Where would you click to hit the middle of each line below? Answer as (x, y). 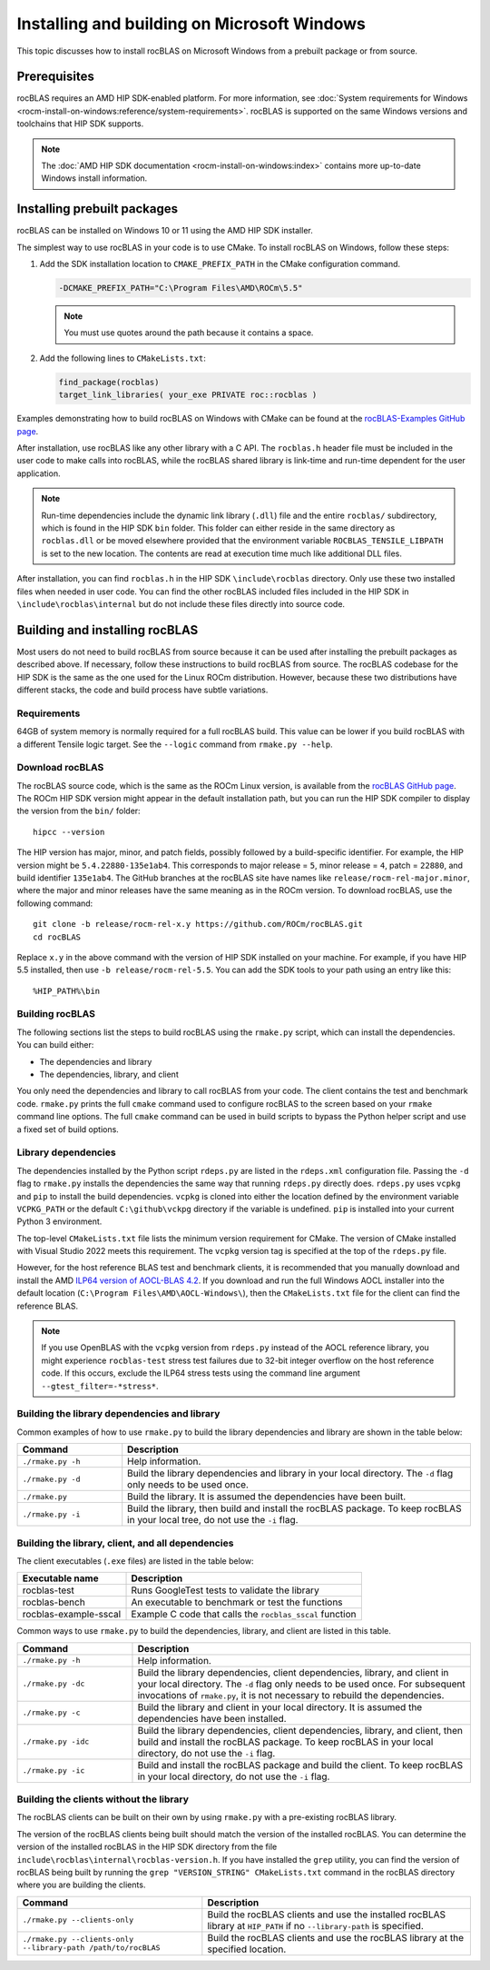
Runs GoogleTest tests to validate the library (225, 1590)
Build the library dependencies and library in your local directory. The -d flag (290, 1474)
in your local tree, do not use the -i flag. (213, 1520)
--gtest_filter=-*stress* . (100, 1386)
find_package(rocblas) (109, 382)
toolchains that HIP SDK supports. (80, 124)
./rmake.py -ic (54, 1771)
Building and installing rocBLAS (108, 630)
